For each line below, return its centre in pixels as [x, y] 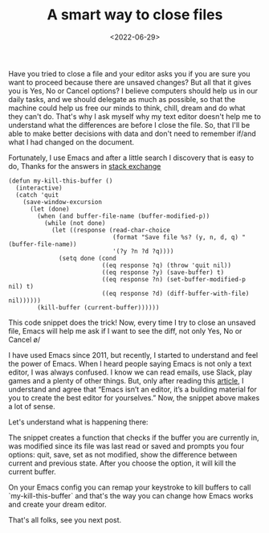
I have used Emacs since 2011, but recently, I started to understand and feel [133, 355]
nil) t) [21, 286]
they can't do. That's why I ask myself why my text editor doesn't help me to [134, 116]
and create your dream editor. [57, 504]
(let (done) [49, 209]
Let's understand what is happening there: [78, 422]
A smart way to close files [135, 15]
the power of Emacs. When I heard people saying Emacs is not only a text [130, 363]
